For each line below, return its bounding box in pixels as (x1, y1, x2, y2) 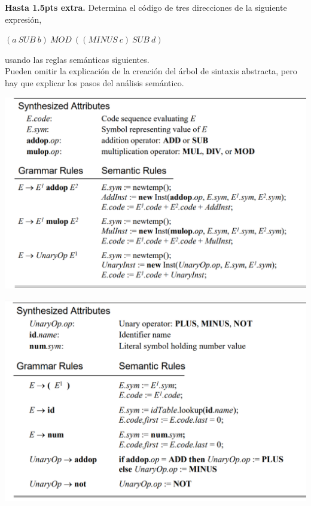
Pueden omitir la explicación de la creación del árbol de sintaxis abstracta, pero (5, 65, 297, 77)
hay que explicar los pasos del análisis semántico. (5, 76, 184, 89)
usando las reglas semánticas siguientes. (5, 53, 150, 65)
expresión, (5, 13, 42, 25)
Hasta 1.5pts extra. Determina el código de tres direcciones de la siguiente (5, 1, 287, 13)
